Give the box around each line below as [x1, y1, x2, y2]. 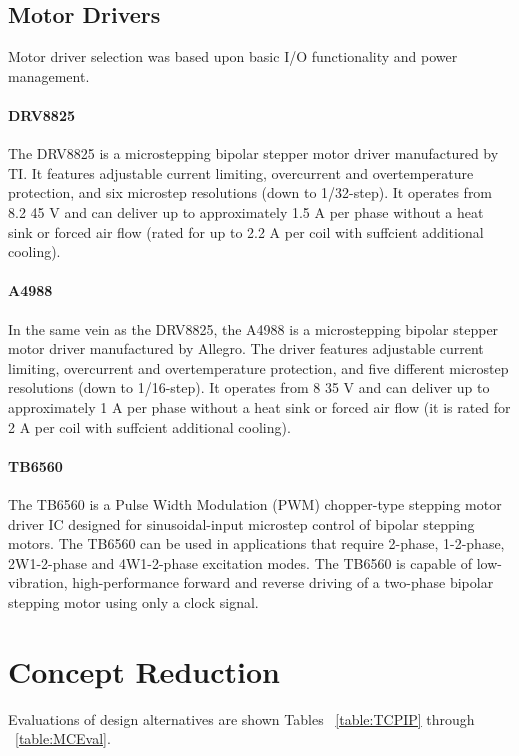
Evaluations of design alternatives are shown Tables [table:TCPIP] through [8, 708, 475, 729]
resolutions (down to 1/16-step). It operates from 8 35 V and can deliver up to [8, 377, 490, 398]
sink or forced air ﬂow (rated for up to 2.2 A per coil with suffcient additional [8, 221, 484, 242]
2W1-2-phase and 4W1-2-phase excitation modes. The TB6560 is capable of [8, 552, 473, 573]
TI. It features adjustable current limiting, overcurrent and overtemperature [8, 162, 474, 183]
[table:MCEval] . [15, 728, 111, 749]
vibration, [8, 572, 68, 593]
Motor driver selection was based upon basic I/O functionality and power [8, 46, 458, 67]
